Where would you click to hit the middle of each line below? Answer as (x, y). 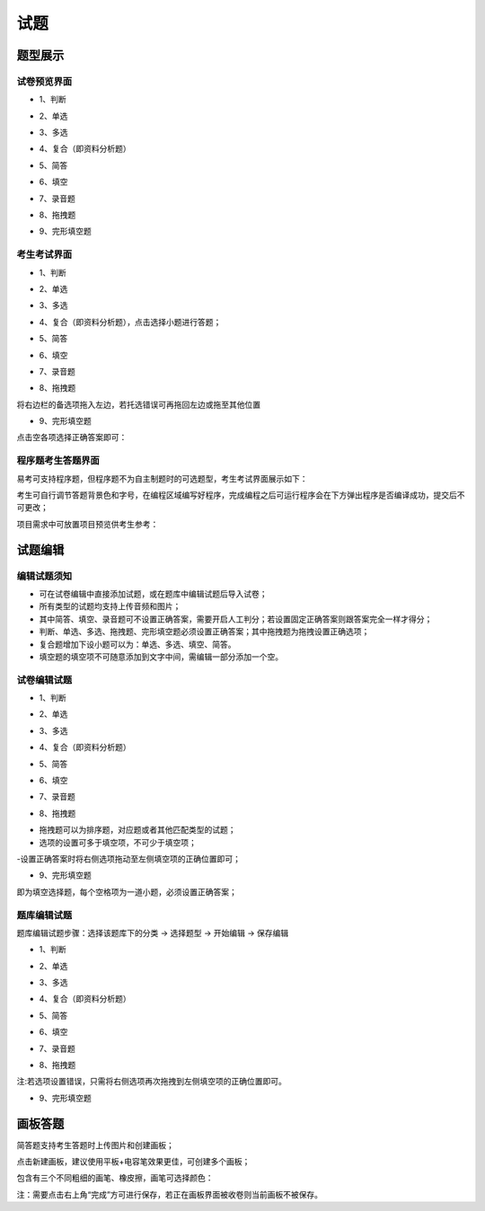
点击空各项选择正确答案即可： (72, 438)
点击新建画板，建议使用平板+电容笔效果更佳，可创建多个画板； (133, 1162)
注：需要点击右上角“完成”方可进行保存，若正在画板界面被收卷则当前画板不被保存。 (170, 1194)
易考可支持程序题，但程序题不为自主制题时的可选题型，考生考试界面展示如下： (162, 478)
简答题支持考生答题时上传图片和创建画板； (95, 1145)
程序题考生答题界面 (58, 461)
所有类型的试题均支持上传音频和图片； (110, 606)
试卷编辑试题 (44, 680)
